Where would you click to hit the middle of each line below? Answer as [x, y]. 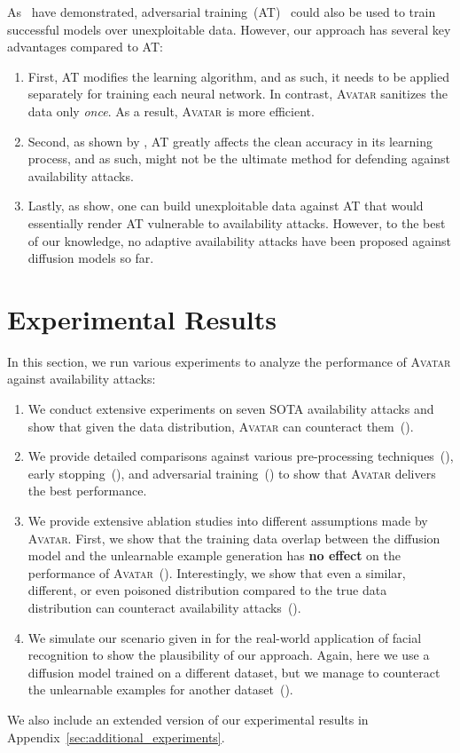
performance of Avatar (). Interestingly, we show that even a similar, [217, 572]
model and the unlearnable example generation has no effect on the [214, 555]
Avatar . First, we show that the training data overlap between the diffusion [234, 538]
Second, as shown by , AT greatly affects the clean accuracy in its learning [230, 141]
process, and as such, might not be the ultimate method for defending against [239, 159]
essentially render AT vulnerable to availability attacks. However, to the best [237, 222]
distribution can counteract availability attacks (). [164, 607]
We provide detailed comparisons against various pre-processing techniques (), [241, 456]
